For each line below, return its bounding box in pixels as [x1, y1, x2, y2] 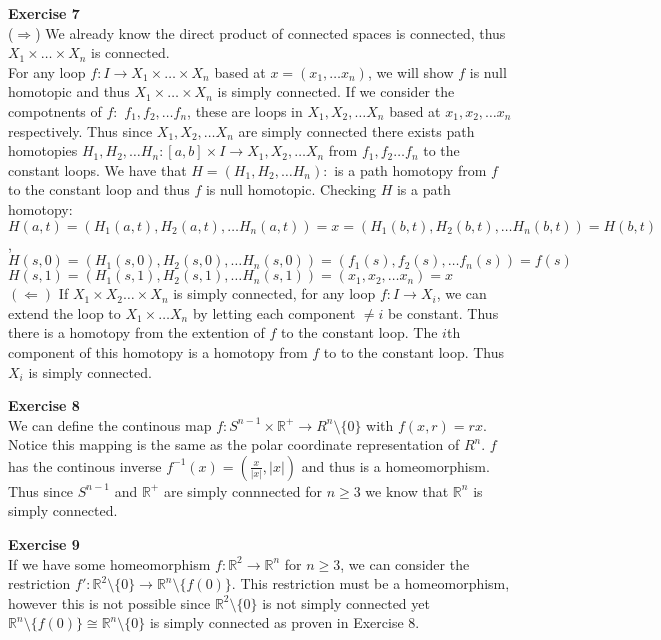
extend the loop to [8, 302, 121, 323]
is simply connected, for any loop [173, 283, 376, 304]
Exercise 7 [8, 3, 80, 23]
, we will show [367, 61, 454, 82]
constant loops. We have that [8, 159, 187, 180]
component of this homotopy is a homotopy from [8, 341, 308, 362]
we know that [365, 480, 449, 501]
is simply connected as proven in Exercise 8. [149, 612, 420, 633]
